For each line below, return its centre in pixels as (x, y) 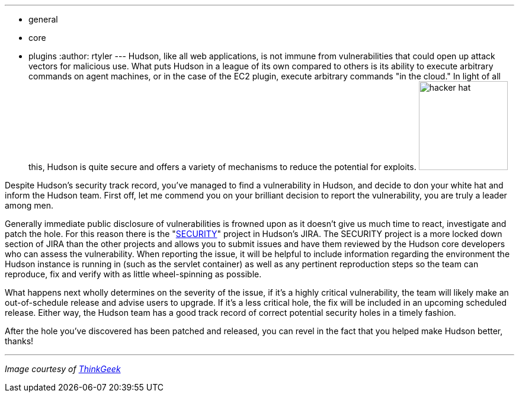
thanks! (19, 341)
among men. (29, 205)
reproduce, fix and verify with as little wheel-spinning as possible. (133, 274)
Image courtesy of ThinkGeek (63, 369)
